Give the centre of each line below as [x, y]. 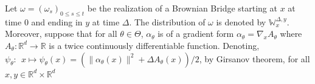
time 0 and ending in [44, 21]
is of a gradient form [196, 34]
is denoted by [241, 21]
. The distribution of [167, 21]
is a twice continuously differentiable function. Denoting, [154, 45]
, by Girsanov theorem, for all [254, 58]
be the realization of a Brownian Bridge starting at [182, 8]
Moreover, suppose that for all [61, 34]
